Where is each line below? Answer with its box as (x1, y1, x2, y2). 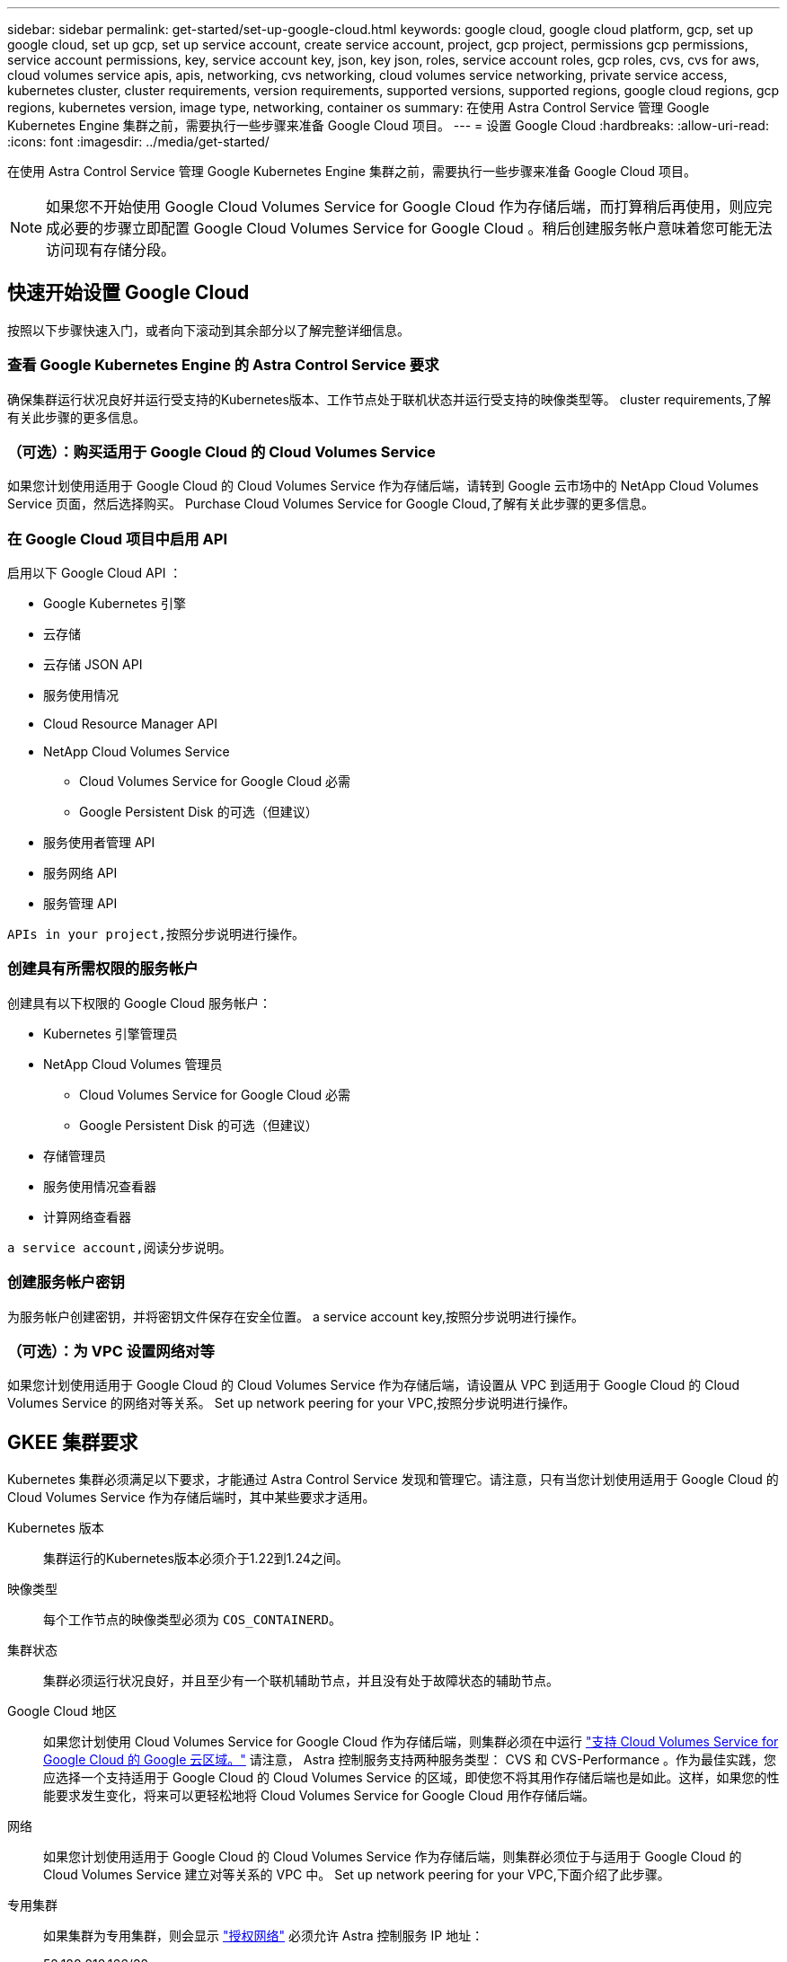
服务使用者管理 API (43, 835, 155, 851)
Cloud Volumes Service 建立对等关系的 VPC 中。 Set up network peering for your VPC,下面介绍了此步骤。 (43, 1867, 670, 1883)
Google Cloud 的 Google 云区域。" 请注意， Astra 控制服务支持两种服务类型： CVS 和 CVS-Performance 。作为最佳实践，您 (43, 1752, 777, 1768)
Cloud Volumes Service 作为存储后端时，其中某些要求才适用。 (7, 1489, 376, 1506)
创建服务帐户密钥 (7, 1273, 125, 1292)
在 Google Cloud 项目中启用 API (7, 529, 227, 548)
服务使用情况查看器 (43, 1178, 156, 1194)
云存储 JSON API (43, 657, 143, 673)
